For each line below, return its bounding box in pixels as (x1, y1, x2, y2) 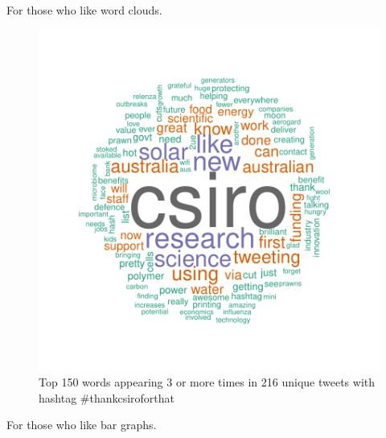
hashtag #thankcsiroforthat (39, 389, 175, 406)
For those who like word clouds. (6, 2, 162, 18)
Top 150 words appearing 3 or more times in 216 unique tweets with (39, 374, 376, 390)
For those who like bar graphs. (6, 416, 157, 433)
